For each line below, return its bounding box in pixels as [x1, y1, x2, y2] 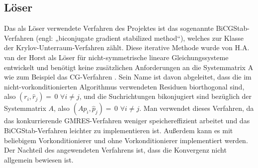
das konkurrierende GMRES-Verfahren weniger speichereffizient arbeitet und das [4, 115, 250, 126]
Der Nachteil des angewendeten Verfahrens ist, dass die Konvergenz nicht [4, 145, 227, 155]
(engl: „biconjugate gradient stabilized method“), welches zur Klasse [36, 32, 244, 43]
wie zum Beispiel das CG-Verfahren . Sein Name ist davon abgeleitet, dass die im [4, 72, 252, 82]
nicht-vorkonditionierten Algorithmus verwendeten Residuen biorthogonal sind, [4, 81, 245, 91]
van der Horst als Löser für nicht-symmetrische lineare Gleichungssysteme [4, 52, 229, 62]
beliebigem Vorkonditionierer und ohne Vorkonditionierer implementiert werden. [4, 135, 248, 145]
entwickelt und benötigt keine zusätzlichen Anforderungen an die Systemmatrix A [4, 62, 254, 72]
